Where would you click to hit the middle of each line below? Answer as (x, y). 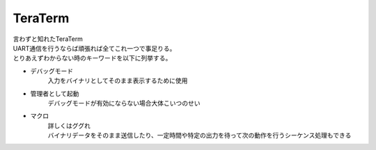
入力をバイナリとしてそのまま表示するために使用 (118, 81)
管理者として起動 (55, 93)
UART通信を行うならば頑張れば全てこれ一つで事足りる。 (94, 48)
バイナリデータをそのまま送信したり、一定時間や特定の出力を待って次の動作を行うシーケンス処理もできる (199, 135)
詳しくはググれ (69, 126)
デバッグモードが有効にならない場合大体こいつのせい (124, 103)
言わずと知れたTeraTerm (48, 39)
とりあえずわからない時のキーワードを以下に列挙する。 (92, 58)
